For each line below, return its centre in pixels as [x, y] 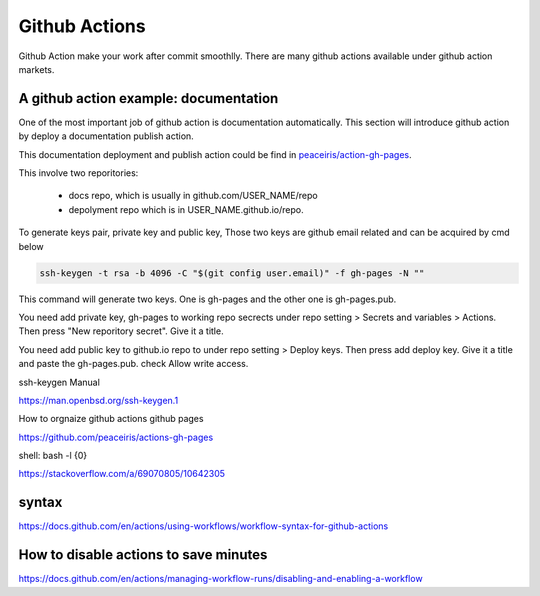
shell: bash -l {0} [53, 456]
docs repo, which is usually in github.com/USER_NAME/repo [193, 196]
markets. [36, 69]
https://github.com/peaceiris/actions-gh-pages [116, 437]
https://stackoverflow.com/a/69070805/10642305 [121, 474]
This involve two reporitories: [78, 173]
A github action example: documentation [148, 98]
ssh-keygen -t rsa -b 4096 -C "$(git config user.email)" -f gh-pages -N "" [232, 273]
